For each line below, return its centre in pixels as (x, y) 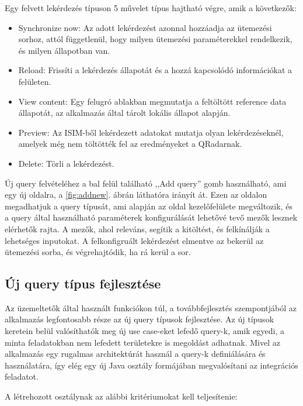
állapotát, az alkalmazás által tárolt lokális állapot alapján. (124, 113)
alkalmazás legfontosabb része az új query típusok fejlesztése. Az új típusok (140, 319)
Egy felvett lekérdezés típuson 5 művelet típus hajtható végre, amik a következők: (151, 8)
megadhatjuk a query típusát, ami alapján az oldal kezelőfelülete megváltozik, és (149, 206)
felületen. (35, 81)
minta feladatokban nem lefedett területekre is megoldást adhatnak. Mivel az (142, 342)
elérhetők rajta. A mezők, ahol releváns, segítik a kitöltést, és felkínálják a (137, 228)
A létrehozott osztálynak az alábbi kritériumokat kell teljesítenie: (121, 396)
